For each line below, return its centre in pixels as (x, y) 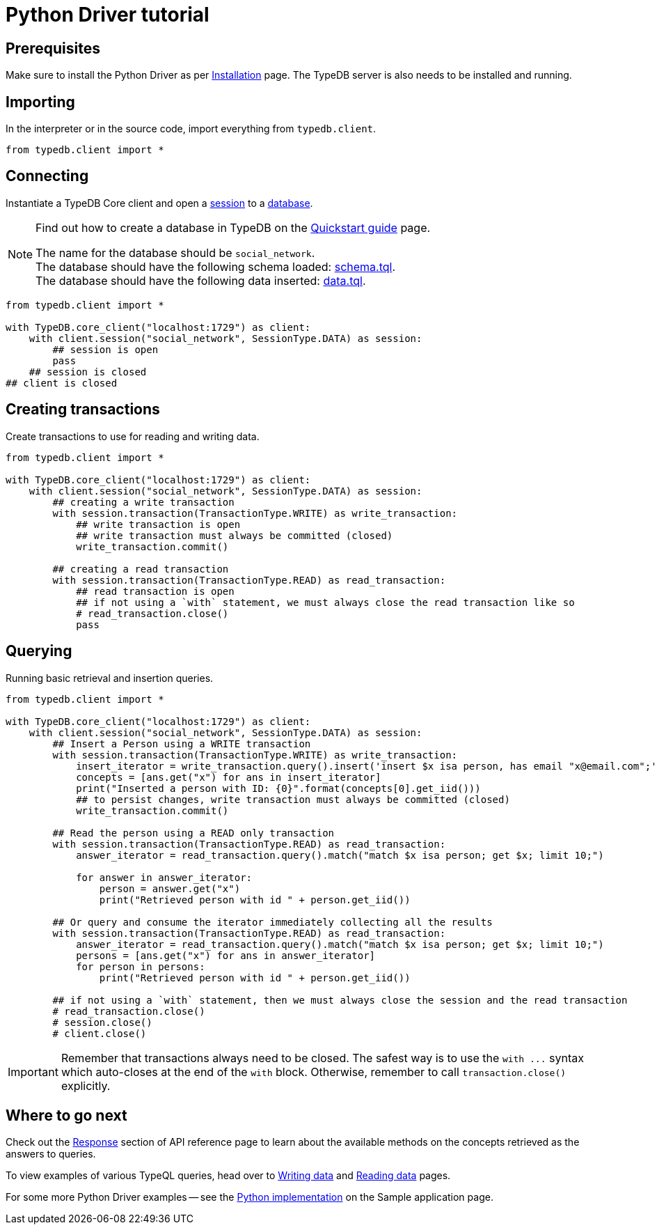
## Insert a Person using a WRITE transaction (182, 744)
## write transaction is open (158, 524)
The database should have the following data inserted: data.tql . (201, 280)
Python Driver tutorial (108, 15)
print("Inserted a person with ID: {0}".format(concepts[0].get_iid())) (278, 788)
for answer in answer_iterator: (164, 877)
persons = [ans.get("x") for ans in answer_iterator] (226, 955)
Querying (39, 651)
